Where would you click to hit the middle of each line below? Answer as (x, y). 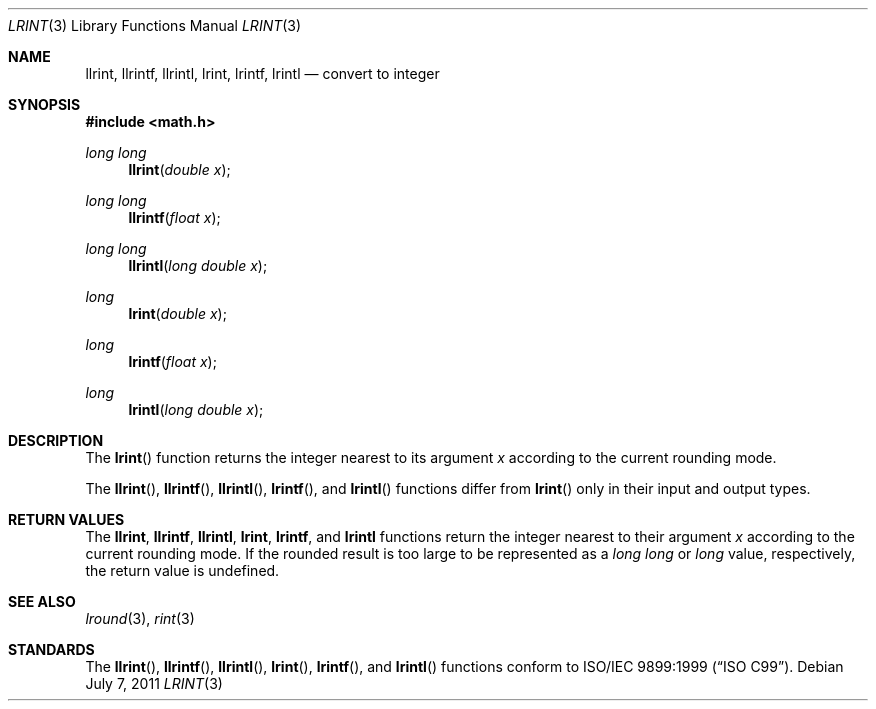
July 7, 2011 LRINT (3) (154, 683)
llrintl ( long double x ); (198, 265)
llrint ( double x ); (179, 169)
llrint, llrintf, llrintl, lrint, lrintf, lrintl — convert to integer (262, 73)
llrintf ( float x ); (174, 217)
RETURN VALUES (66, 519)
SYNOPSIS (44, 104)
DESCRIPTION (56, 440)
